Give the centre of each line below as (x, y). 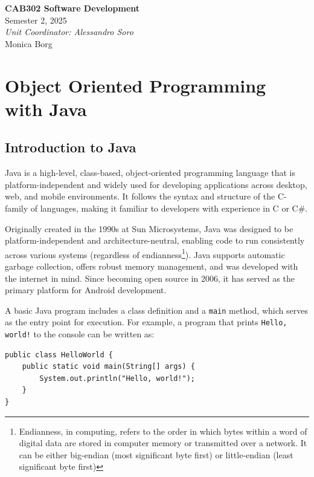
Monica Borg (29, 43)
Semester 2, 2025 (36, 20)
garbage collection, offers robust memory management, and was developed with (152, 266)
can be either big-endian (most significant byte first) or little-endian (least (156, 454)
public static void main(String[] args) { (108, 367)
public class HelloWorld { (59, 355)
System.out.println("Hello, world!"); (117, 378)
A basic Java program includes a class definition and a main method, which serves (156, 310)
